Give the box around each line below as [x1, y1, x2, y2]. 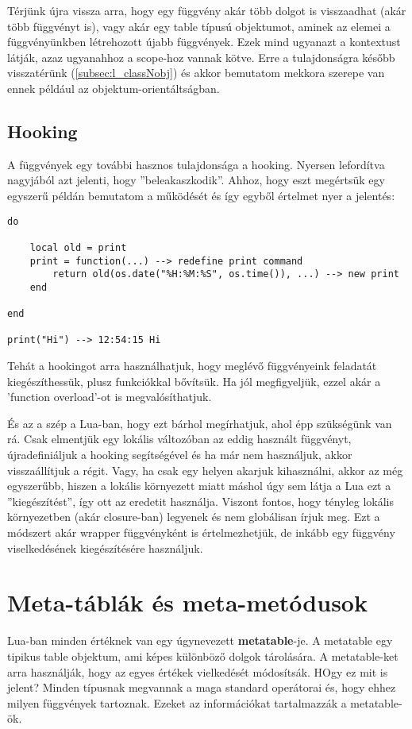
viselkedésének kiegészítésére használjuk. [7, 539, 203, 556]
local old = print [29, 241, 127, 253]
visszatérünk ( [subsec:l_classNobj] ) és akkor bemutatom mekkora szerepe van [7, 64, 385, 81]
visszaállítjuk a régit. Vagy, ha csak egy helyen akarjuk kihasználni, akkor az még [7, 461, 403, 478]
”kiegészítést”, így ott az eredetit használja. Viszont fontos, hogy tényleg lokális [7, 492, 394, 509]
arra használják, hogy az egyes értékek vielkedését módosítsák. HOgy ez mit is [7, 663, 388, 680]
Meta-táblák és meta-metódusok [7, 586, 368, 619]
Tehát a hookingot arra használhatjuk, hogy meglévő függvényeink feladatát [7, 357, 377, 374]
